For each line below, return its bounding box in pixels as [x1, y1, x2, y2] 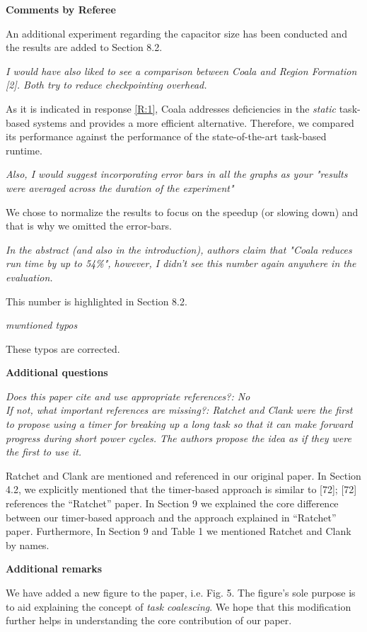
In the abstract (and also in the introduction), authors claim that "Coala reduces [6, 242, 352, 256]
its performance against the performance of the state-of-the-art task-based [6, 129, 327, 144]
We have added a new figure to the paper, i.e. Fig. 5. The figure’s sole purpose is [6, 585, 356, 599]
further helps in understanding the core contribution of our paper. [6, 613, 292, 628]
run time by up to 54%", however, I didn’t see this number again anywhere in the [6, 256, 356, 271]
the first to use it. [6, 444, 82, 459]
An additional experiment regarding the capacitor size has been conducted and [6, 26, 347, 40]
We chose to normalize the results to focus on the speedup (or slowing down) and [6, 204, 359, 219]
